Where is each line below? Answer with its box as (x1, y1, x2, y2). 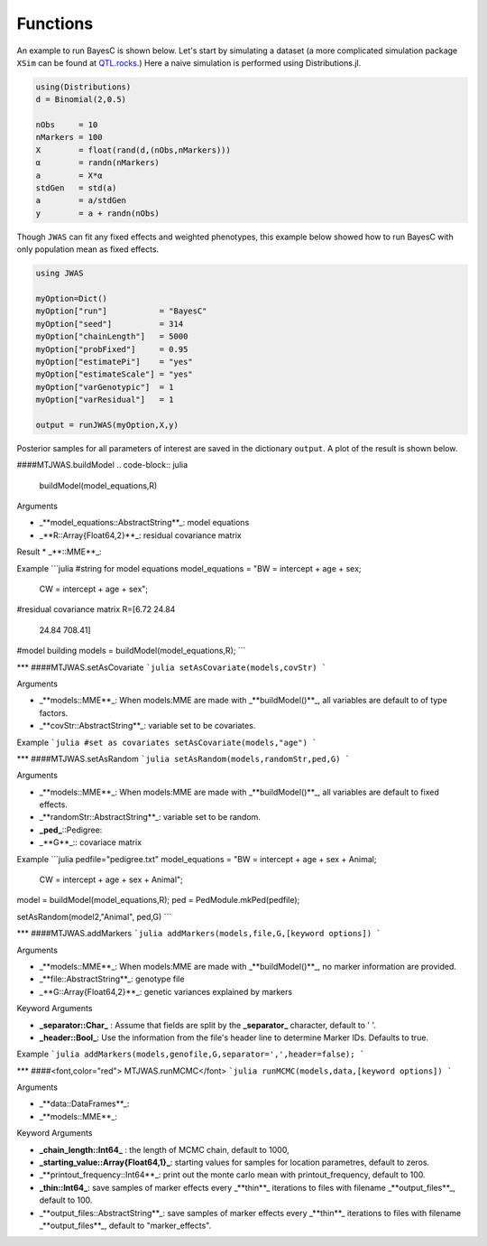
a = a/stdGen (35, 195, 126, 206)
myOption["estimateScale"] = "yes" (35, 369, 193, 379)
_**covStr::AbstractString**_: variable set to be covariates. (39, 721, 256, 731)
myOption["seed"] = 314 (35, 319, 184, 329)
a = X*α (35, 170, 103, 181)
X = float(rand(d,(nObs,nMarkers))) (35, 144, 232, 155)
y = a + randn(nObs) (35, 208, 160, 219)
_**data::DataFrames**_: (39, 1098, 130, 1110)
